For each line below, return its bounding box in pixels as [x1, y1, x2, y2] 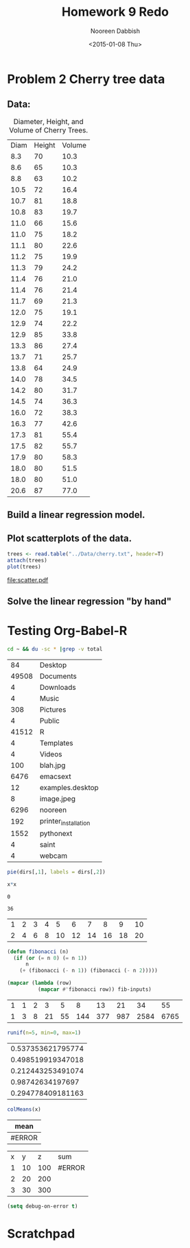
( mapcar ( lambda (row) [7, 980, 72, 987]
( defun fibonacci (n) [7, 948, 69, 955]
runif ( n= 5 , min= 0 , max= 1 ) [7, 1029, 81, 1036]
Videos [39, 749, 62, 758]
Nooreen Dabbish [90, 27, 141, 35]
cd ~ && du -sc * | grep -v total [7, 645, 103, 652]
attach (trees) [7, 557, 48, 564]
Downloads [39, 682, 77, 692]
